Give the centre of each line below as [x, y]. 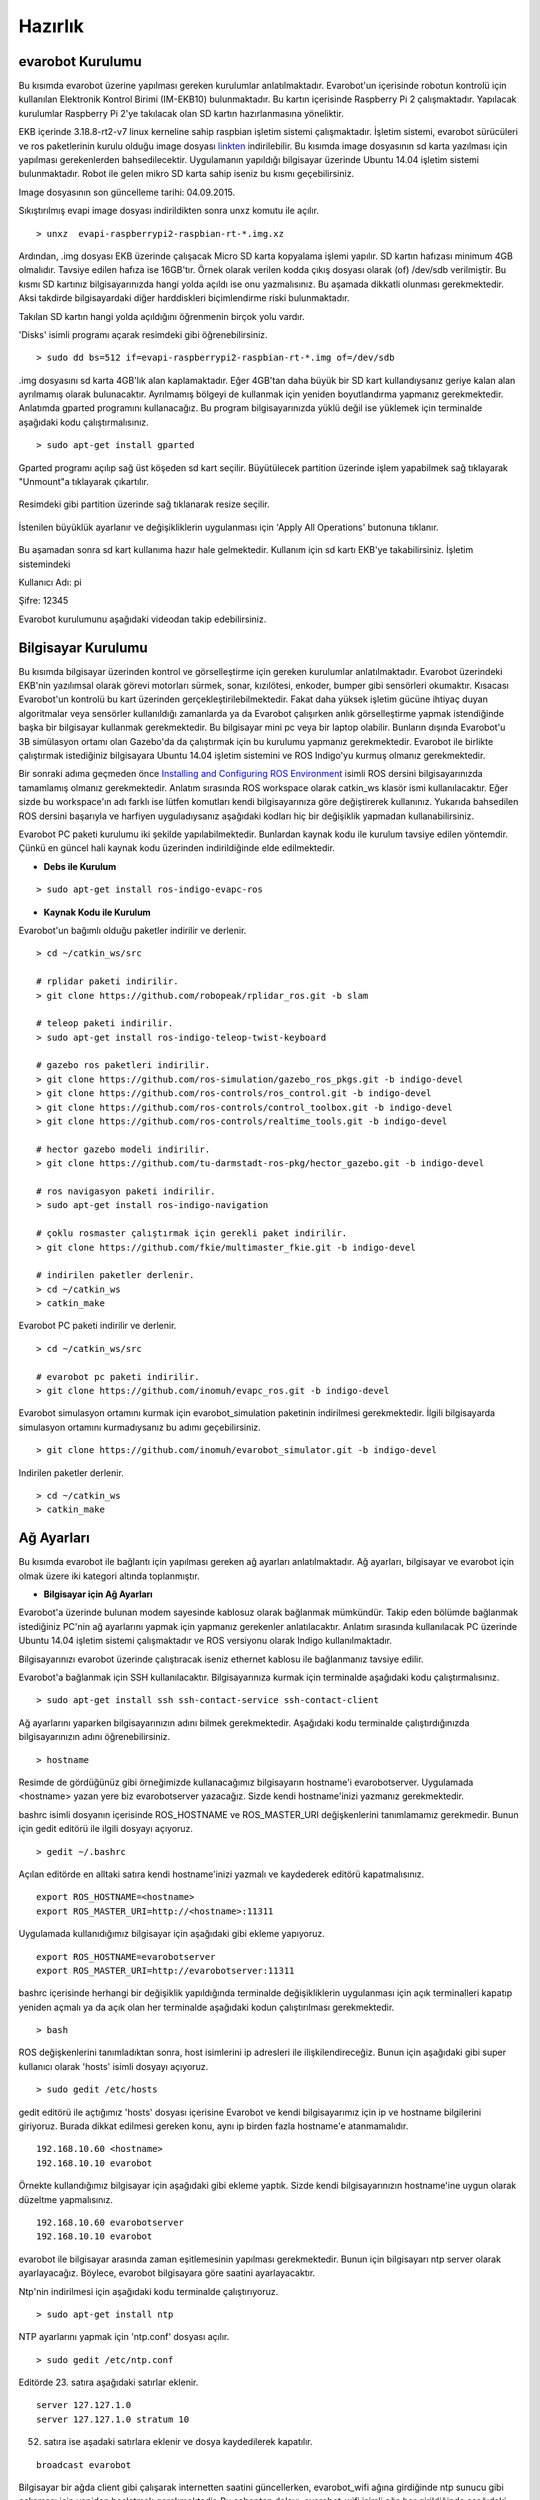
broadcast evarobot [84, 2464]
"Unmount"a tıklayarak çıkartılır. [84, 482]
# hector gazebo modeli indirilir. [123, 1149]
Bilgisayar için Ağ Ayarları [98, 1594]
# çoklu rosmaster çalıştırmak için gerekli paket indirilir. [192, 1233]
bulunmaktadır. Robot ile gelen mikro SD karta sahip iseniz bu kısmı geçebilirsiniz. [186, 174]
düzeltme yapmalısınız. [66, 2199]
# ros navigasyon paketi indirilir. [126, 1191]
